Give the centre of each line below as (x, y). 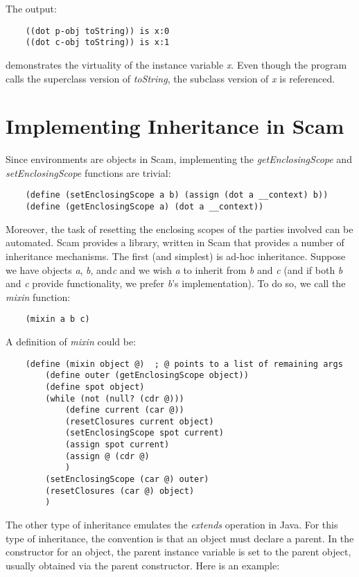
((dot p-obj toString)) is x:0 (97, 31)
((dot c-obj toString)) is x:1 (97, 43)
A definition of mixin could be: (71, 341)
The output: (31, 8)
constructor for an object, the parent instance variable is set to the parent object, (178, 552)
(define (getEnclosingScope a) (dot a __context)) (145, 207)
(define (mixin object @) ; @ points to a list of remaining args (184, 364)
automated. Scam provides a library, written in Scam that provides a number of (175, 242)
